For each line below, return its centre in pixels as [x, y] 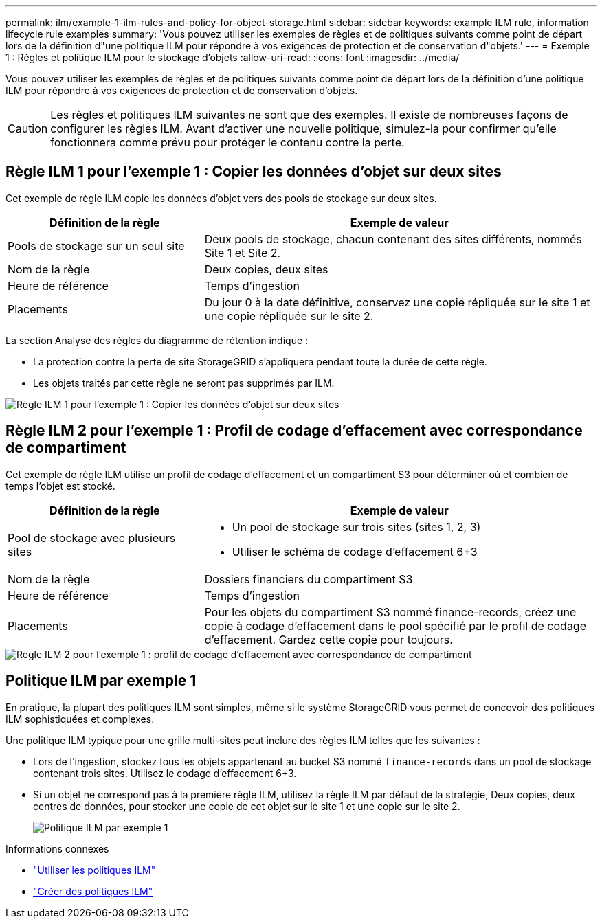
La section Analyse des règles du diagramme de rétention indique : [157, 340]
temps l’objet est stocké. [60, 486]
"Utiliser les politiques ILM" [94, 870]
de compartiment [66, 448]
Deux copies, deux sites [266, 269]
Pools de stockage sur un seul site [96, 246]
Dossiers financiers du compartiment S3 [309, 579]
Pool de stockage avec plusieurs [92, 538]
